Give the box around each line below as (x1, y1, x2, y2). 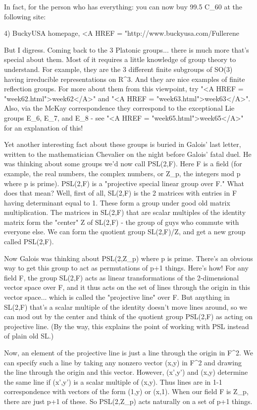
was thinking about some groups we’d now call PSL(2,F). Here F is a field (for (4, 158, 242, 169)
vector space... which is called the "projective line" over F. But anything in (4, 292, 230, 302)
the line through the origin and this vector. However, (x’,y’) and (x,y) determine (4, 367, 248, 377)
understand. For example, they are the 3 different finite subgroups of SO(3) (4, 64, 233, 74)
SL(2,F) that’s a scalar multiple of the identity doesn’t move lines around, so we (4, 301, 248, 312)
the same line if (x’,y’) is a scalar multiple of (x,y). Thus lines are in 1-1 (4, 376, 222, 387)
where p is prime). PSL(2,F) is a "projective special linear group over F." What (4, 178, 245, 188)
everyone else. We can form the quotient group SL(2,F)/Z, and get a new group (4, 226, 246, 237)
